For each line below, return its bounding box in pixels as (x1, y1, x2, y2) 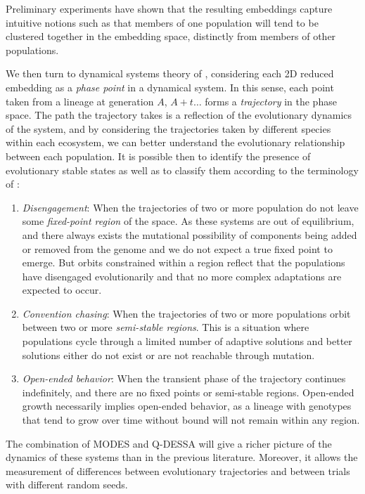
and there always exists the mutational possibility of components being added (22, 227, 357, 242)
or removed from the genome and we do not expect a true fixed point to (22, 241, 333, 256)
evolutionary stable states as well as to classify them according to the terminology (6, 162, 359, 177)
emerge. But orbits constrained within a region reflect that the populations (22, 255, 345, 270)
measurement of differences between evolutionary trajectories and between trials (6, 463, 350, 478)
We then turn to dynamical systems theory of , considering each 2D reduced (6, 66, 334, 81)
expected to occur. (22, 282, 102, 297)
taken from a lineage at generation (6, 93, 154, 108)
